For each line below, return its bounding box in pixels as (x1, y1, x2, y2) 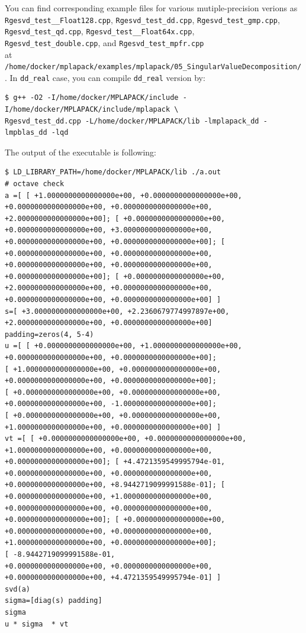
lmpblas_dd (5, 128, 47, 137)
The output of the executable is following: (5, 145, 156, 158)
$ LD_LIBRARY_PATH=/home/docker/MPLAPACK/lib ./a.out (5, 168, 221, 177)
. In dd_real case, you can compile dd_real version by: (5, 71, 205, 83)
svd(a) (5, 585, 30, 593)
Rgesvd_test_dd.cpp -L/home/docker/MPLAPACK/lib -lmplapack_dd (5, 116, 259, 125)
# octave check (5, 180, 65, 189)
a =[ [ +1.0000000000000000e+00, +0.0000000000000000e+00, (5, 191, 242, 200)
